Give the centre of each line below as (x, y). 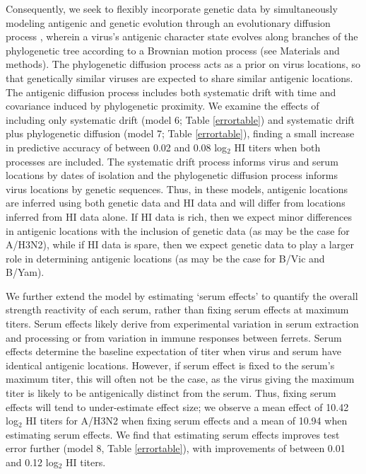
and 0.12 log (32, 462)
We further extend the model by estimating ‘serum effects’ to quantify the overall (182, 295)
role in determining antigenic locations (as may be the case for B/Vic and (165, 258)
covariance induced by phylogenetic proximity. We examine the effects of (163, 106)
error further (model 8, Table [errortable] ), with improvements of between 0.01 (176, 448)
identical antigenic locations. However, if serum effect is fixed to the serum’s (170, 365)
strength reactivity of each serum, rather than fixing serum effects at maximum (177, 310)
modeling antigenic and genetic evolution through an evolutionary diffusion (168, 22)
